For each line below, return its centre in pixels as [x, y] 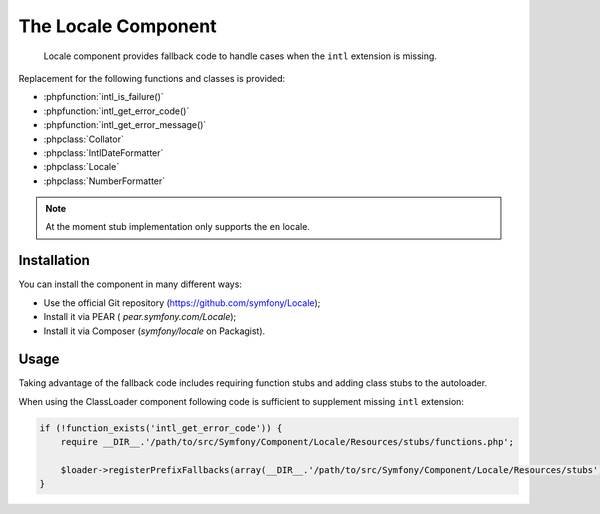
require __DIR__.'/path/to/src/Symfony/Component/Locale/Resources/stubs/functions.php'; [287, 442]
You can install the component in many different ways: [130, 284]
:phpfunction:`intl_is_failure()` [103, 97]
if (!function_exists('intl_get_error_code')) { [161, 428]
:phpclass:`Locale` [81, 167]
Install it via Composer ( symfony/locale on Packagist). [154, 331]
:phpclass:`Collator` [83, 139]
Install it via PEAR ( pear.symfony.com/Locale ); [140, 317]
